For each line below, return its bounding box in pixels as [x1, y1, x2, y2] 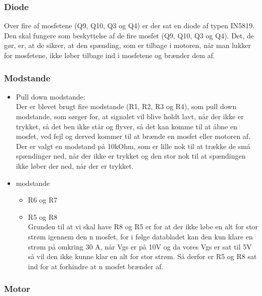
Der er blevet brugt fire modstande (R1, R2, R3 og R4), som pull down [16, 101, 237, 112]
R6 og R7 [28, 194, 58, 205]
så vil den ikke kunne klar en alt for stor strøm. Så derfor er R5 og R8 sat [28, 251, 257, 262]
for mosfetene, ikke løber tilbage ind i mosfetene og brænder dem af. [4, 50, 215, 60]
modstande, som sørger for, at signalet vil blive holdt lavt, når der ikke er [16, 111, 244, 121]
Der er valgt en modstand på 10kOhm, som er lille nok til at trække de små [16, 140, 250, 151]
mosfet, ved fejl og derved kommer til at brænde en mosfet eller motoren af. [16, 131, 251, 141]
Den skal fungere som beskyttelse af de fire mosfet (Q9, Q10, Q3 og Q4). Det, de [4, 30, 254, 40]
